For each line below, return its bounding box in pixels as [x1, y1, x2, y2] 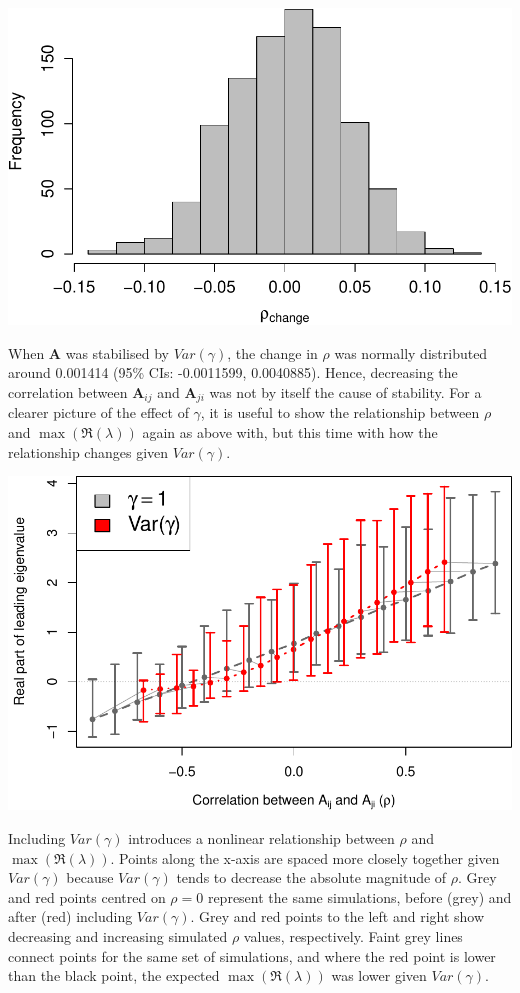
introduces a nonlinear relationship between [128, 828, 395, 849]
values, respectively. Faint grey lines [243, 926, 463, 947]
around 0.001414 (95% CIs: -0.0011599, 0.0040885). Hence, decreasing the [8, 362, 458, 383]
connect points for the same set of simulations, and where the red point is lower [8, 945, 496, 966]
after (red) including [8, 906, 133, 927]
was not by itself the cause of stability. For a [209, 381, 482, 402]
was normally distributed [334, 342, 488, 363]
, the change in [227, 342, 318, 363]
